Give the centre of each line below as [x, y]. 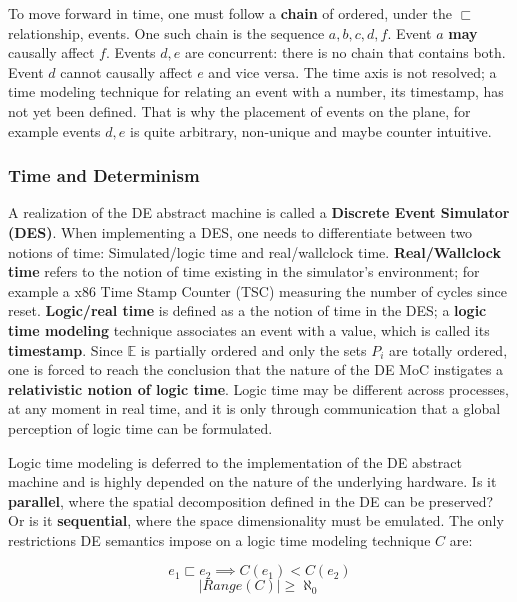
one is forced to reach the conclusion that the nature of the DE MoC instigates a [256, 369]
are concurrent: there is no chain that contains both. [345, 52]
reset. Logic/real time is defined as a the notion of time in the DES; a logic [247, 310]
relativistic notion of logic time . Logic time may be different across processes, [258, 388]
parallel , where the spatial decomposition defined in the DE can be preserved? [251, 500]
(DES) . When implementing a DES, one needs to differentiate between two [240, 231]
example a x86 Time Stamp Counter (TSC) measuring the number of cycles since [257, 290]
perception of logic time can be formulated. [140, 427]
